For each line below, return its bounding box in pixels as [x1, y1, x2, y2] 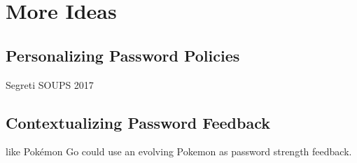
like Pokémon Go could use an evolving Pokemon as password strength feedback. [6, 144, 352, 159]
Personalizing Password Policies [6, 44, 240, 66]
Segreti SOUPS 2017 [6, 77, 94, 92]
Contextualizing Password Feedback [6, 111, 270, 133]
